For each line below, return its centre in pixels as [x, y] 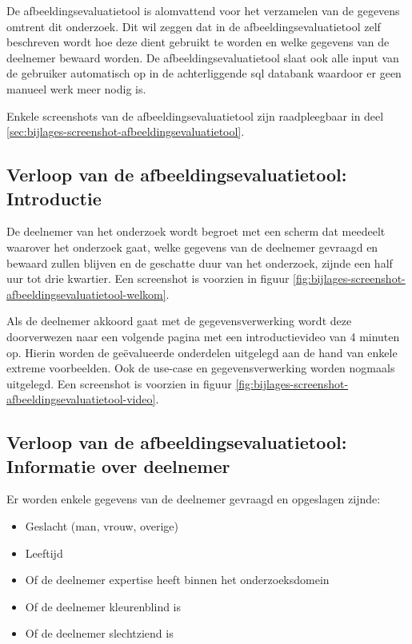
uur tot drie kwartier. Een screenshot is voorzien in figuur [148, 278]
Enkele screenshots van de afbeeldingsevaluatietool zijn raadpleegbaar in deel [195, 115]
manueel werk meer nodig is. [76, 88]
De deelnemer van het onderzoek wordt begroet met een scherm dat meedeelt [196, 231]
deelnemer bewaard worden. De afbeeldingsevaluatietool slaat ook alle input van [203, 57]
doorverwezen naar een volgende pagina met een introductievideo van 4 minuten [203, 336]
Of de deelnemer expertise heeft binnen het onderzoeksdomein [177, 580]
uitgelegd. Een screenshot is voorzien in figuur [119, 383]
